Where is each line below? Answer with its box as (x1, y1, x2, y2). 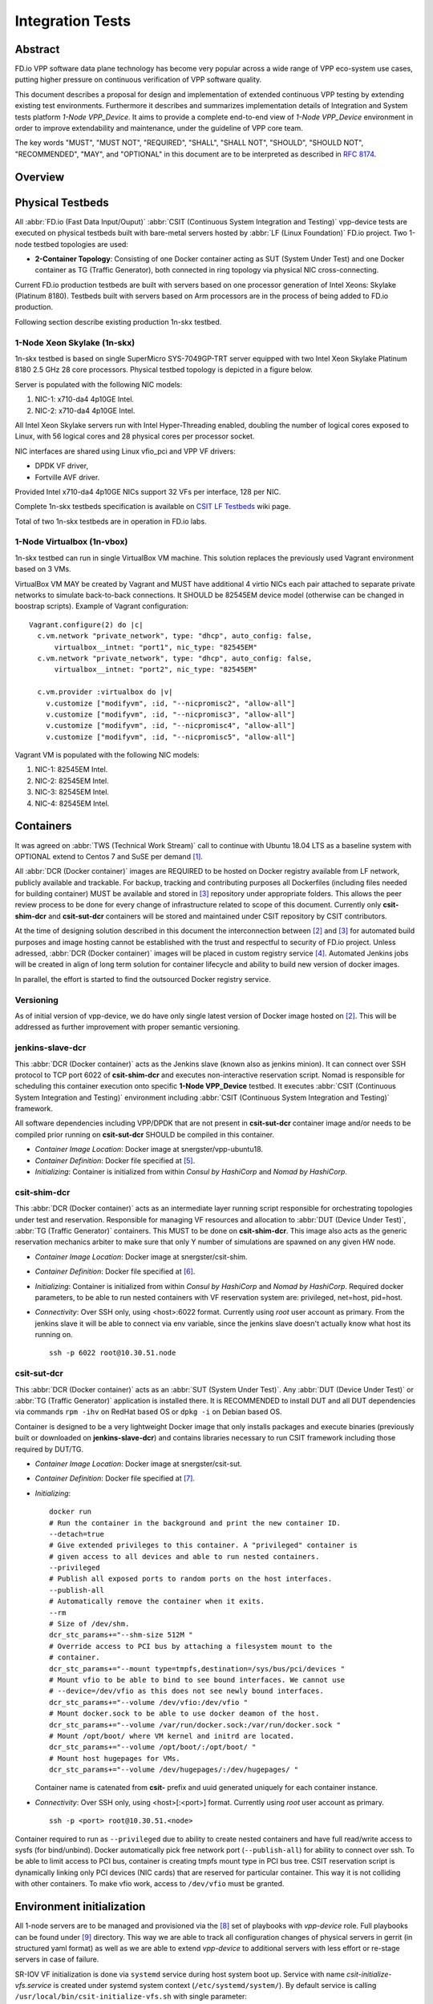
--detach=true (49, 1529, 104, 1538)
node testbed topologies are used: (14, 239, 128, 248)
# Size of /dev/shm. (49, 1619, 130, 1629)
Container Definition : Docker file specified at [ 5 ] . (34, 1155, 196, 1166)
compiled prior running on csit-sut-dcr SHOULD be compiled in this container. (14, 1129, 275, 1139)
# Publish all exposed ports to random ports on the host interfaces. (49, 1574, 333, 1583)
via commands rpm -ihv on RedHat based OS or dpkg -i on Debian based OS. (14, 1407, 282, 1416)
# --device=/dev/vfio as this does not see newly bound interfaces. (49, 1687, 324, 1695)
